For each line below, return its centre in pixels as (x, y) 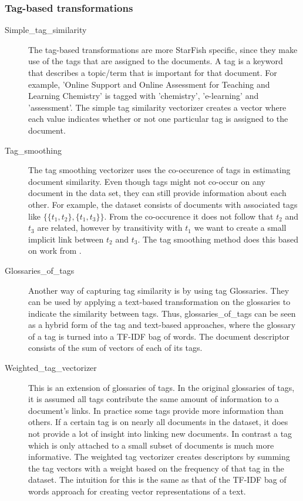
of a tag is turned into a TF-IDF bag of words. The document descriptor (159, 336)
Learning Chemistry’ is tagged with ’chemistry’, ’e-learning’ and (144, 96)
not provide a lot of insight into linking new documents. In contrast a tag (160, 434)
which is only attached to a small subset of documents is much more (151, 445)
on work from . (55, 251)
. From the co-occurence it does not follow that (189, 216)
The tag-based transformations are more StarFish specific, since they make (163, 49)
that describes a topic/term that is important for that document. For (153, 72)
